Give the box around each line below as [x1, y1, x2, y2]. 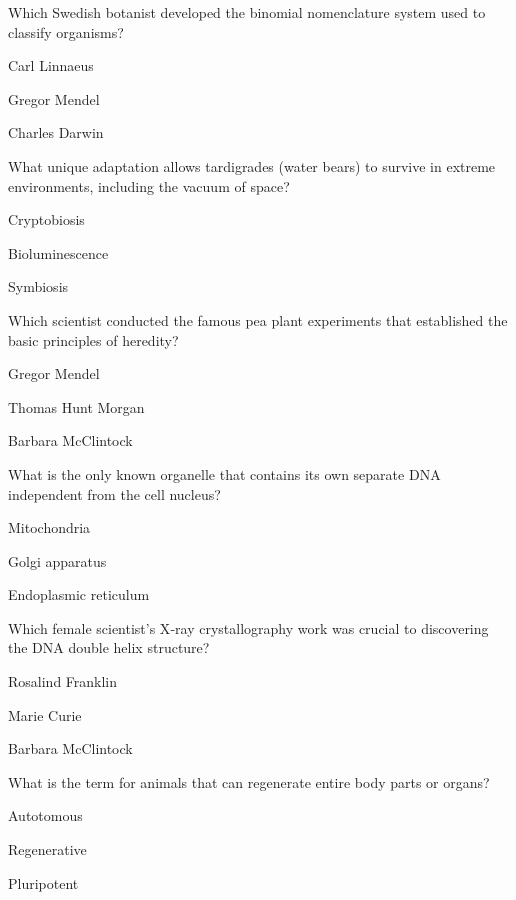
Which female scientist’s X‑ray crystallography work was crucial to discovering [8, 617, 489, 638]
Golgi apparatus [8, 550, 107, 571]
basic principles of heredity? [8, 329, 179, 350]
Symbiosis [8, 276, 69, 297]
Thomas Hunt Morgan [8, 396, 145, 417]
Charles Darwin [8, 122, 104, 143]
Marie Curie [8, 704, 82, 725]
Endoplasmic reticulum [8, 584, 150, 605]
